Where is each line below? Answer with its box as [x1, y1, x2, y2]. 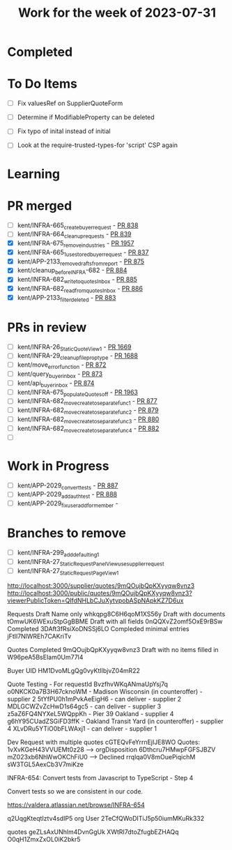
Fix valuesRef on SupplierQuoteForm [17, 99, 123, 107]
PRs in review [7, 319, 87, 335]
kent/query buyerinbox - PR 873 [17, 370, 103, 379]
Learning [7, 166, 61, 182]
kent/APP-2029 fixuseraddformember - [17, 499, 118, 509]
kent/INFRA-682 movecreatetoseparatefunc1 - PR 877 [17, 397, 158, 407]
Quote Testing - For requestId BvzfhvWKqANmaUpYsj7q [7, 680, 169, 688]
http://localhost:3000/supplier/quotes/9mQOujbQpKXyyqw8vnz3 [7, 582, 195, 590]
